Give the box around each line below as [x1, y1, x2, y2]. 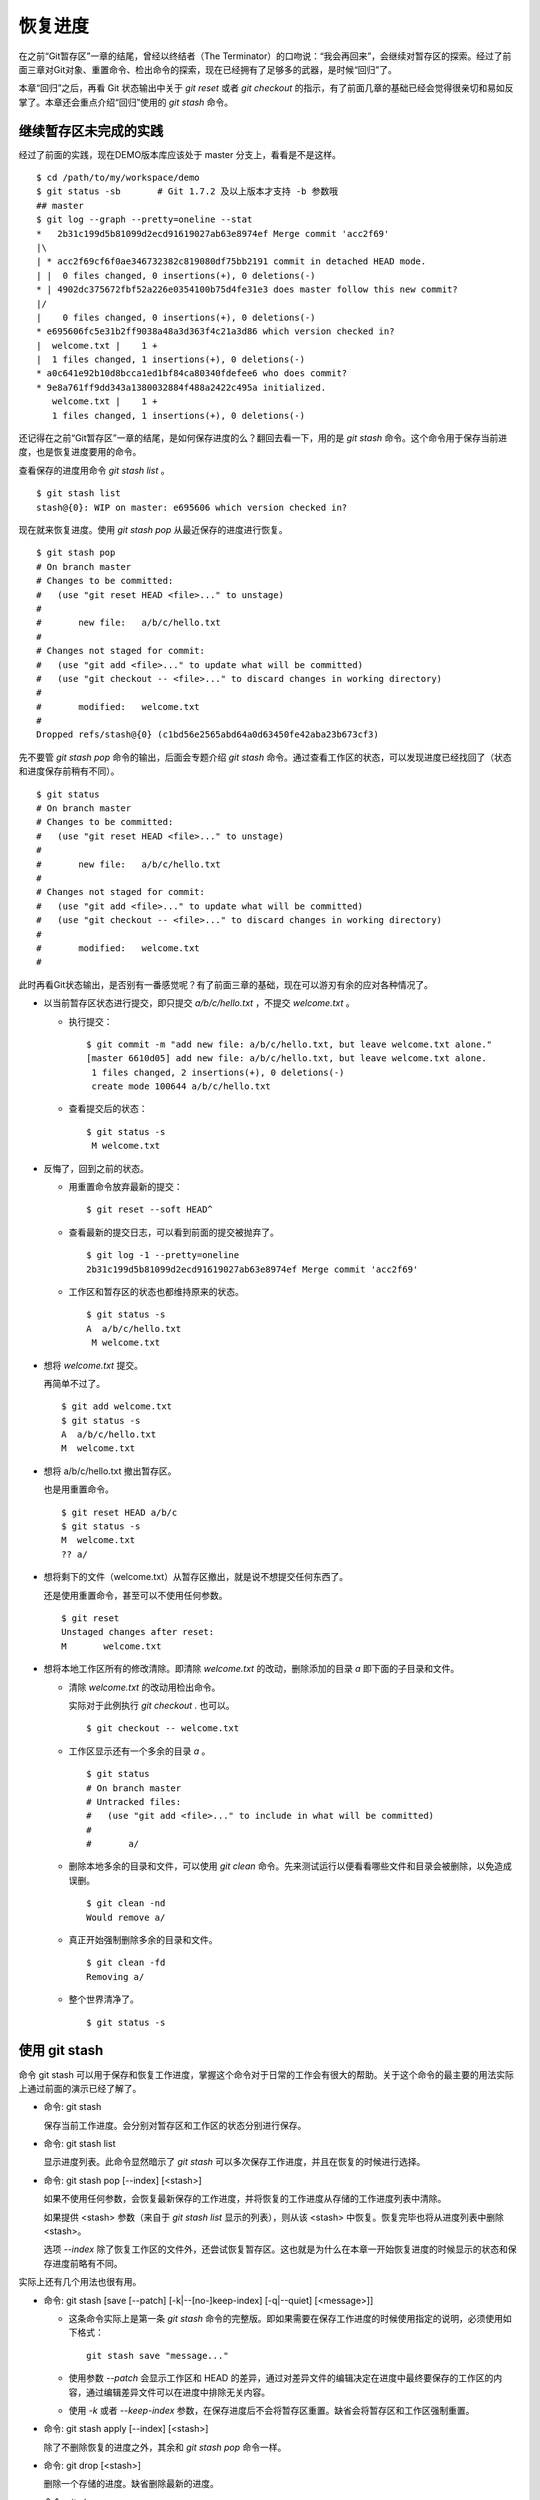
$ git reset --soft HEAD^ [86, 1204, 214, 1215]
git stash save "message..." [86, 2350, 229, 2361]
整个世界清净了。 [68, 1993, 139, 2005]
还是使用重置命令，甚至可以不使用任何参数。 [43, 1589, 228, 1601]
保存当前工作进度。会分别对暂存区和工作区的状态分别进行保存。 [43, 2119, 307, 2131]
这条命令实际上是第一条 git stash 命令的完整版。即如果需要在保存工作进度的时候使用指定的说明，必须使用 [68, 2312, 504, 2324]
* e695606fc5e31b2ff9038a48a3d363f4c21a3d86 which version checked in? [36, 326, 395, 337]
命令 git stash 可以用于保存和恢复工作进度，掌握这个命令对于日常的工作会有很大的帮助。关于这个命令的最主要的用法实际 [18, 2068, 514, 2080]
